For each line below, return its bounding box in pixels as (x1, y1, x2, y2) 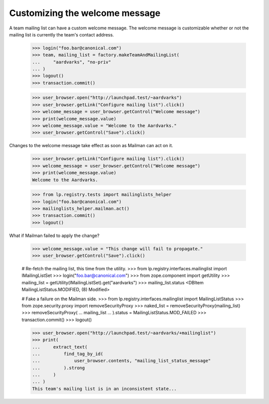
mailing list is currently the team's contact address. (9, 31, 114, 37)
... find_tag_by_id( (32, 351, 104, 357)
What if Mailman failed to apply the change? (9, 232, 100, 238)
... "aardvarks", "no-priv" (32, 59, 112, 65)
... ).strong (32, 365, 85, 371)
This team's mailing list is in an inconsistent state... (32, 386, 177, 392)
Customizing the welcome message (9, 7, 160, 18)
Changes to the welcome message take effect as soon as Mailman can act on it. (9, 143, 173, 149)
